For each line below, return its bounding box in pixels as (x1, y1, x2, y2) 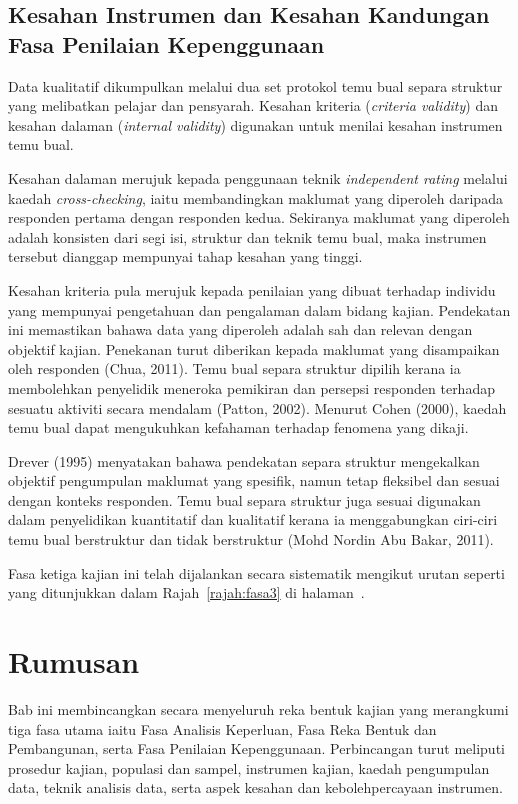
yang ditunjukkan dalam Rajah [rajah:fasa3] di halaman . (8, 582, 365, 603)
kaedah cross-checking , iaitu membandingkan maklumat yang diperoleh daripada (8, 187, 503, 208)
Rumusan (8, 641, 140, 682)
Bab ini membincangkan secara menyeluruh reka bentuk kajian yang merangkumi (8, 698, 509, 719)
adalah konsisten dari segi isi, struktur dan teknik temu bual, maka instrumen (8, 226, 487, 247)
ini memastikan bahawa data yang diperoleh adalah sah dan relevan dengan (8, 319, 473, 340)
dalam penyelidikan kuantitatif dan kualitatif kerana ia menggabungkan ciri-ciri (8, 509, 498, 530)
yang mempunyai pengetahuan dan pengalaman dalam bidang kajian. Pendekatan (8, 299, 511, 320)
